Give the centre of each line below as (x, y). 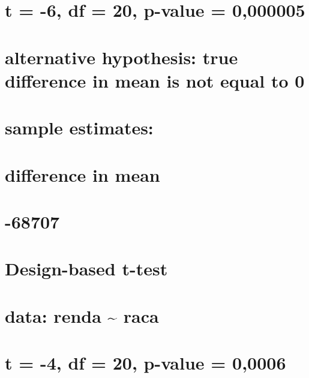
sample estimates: (79, 127)
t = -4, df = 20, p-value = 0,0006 (145, 362)
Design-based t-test (86, 268)
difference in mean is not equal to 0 (155, 80)
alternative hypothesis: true (121, 57)
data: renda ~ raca (82, 315)
